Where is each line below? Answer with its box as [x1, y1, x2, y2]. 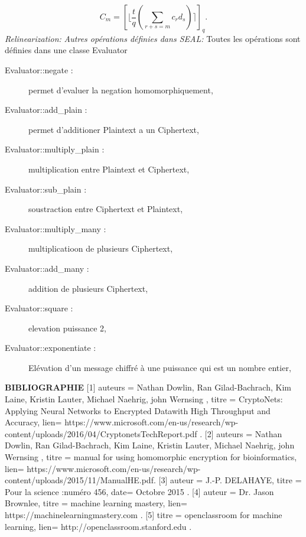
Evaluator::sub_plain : [5, 183, 87, 195]
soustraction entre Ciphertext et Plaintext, [28, 203, 183, 215]
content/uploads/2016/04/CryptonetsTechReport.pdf [5, 427, 197, 440]
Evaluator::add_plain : [5, 103, 87, 116]
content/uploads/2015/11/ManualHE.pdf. [5, 474, 156, 486]
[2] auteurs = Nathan [204, 427, 282, 440]
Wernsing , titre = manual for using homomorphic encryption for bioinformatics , [5, 451, 297, 463]
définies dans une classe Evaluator [5, 44, 128, 56]
